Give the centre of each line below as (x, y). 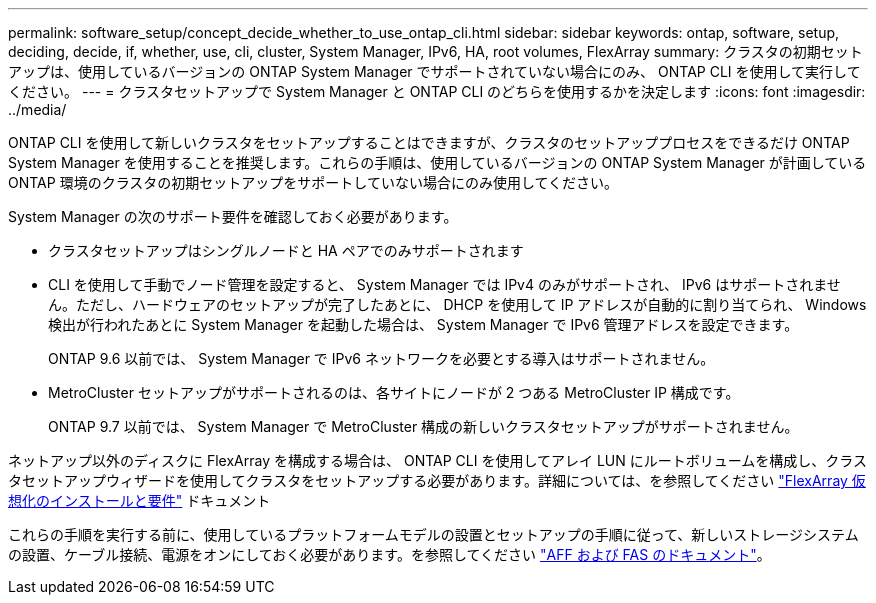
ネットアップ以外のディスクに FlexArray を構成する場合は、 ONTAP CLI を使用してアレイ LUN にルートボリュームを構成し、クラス (438, 460)
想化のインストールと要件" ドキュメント (139, 500)
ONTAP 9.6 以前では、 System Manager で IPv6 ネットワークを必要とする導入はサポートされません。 (381, 358)
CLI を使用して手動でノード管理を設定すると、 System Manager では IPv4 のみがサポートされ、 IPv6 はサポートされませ (444, 284)
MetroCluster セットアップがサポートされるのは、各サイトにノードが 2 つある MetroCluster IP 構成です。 (394, 392)
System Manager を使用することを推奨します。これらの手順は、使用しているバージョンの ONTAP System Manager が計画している (437, 162)
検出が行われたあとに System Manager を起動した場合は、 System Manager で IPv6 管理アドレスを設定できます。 (423, 324)
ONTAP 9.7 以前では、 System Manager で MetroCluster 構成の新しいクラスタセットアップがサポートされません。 (423, 426)
